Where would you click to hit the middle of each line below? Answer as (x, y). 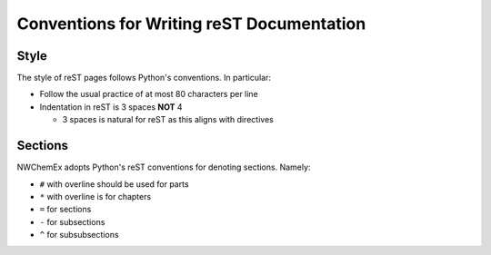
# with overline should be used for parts (115, 184)
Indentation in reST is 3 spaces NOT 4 (111, 107)
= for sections (65, 210)
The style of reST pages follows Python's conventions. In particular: (144, 78)
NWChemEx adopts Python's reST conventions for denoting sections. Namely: (164, 167)
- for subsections (72, 221)
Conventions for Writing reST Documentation (191, 24)
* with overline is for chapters (95, 196)
